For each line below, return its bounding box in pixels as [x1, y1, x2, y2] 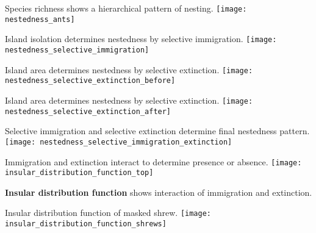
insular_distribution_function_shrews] [5, 220, 167, 229]
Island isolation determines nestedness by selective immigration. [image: [5, 32, 277, 45]
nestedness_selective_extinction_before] [5, 76, 176, 85]
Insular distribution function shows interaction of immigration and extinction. [5, 185, 312, 198]
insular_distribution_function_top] [5, 168, 154, 177]
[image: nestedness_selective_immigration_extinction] [5, 137, 232, 146]
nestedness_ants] [5, 15, 75, 24]
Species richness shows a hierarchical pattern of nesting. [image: [5, 2, 247, 14]
